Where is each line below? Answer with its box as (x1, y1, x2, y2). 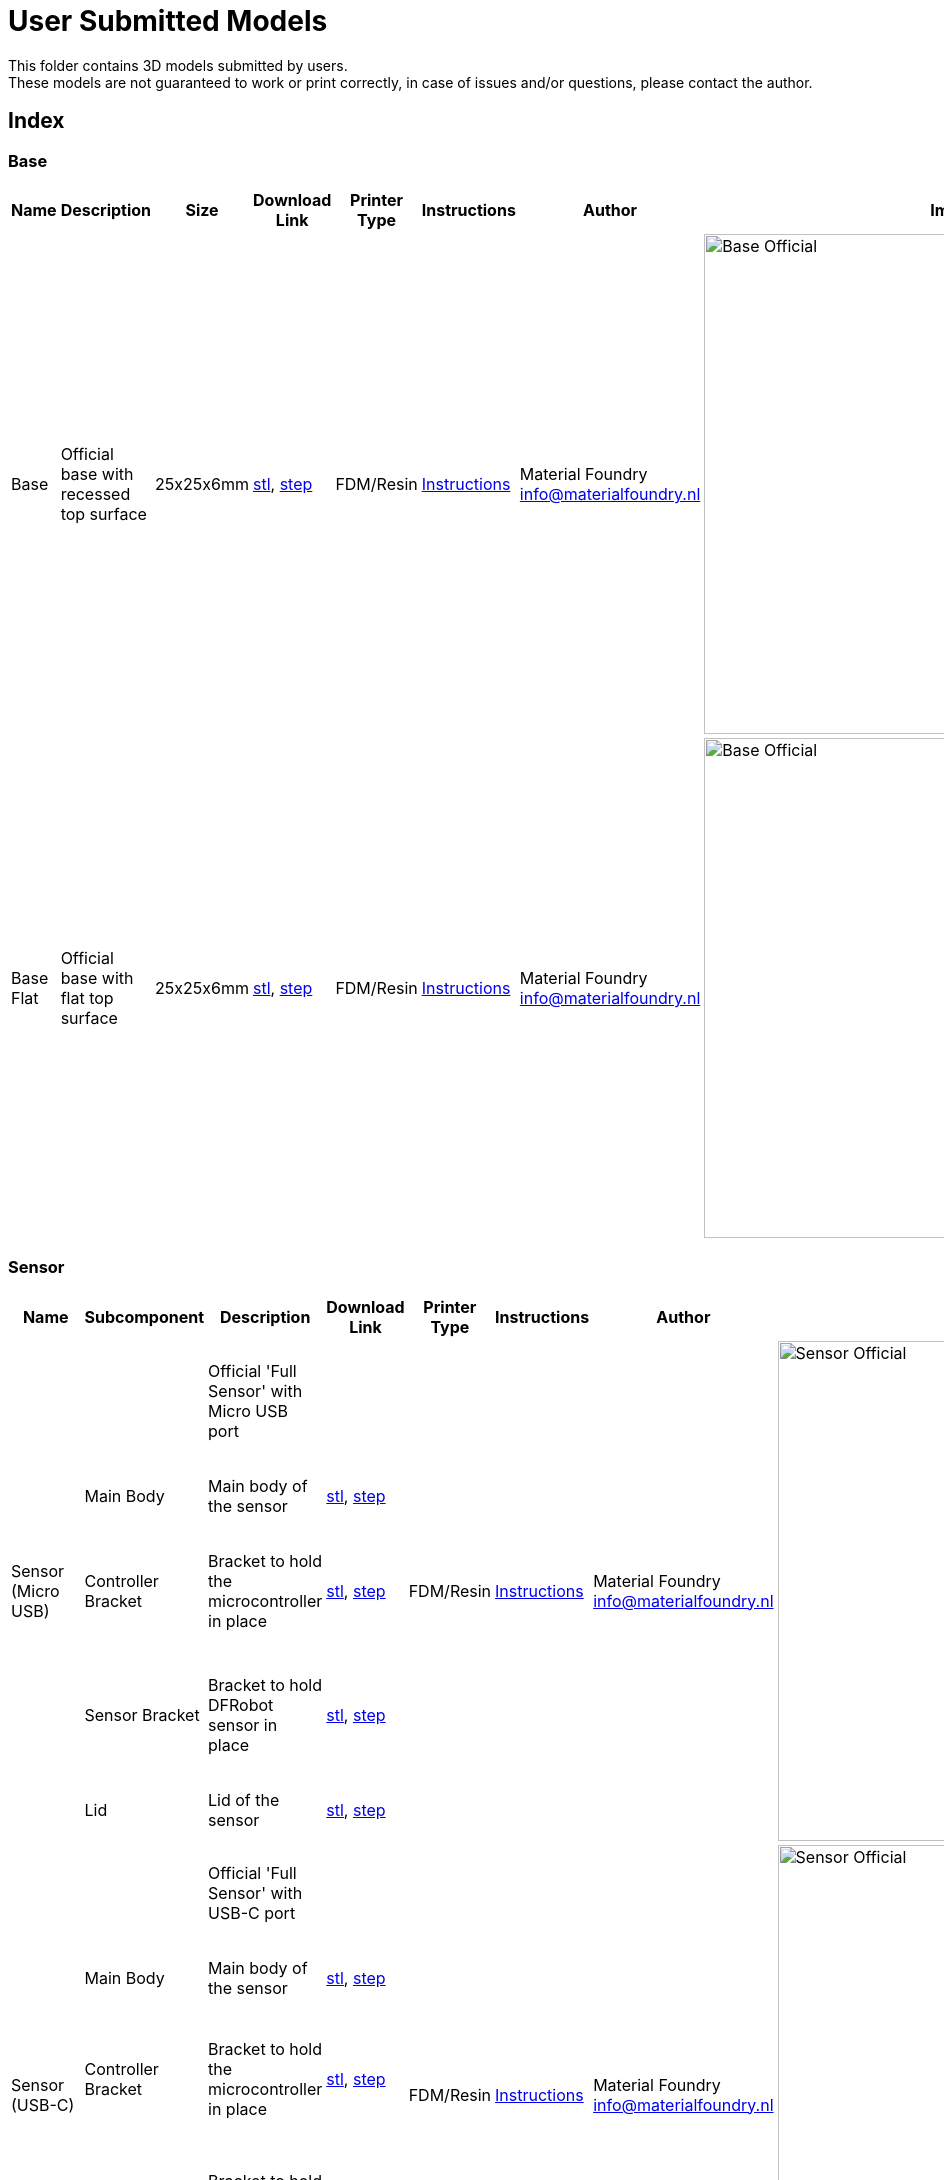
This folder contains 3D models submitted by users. (8, 56, 348, 74)
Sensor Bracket (84, 1705, 200, 1726)
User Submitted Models (8, 4, 328, 38)
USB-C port (208, 1903, 296, 1924)
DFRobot (208, 1695, 274, 1716)
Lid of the (208, 1790, 280, 1811)
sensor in (208, 1715, 278, 1736)
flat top (60, 987, 114, 1008)
